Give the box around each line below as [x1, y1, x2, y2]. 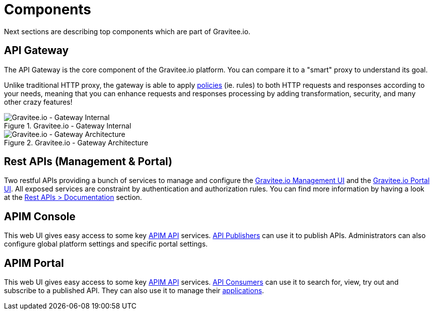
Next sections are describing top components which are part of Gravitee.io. [4, 27, 251, 36]
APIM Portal [4, 256, 64, 269]
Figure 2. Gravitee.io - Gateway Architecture [4, 138, 148, 147]
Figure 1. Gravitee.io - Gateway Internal [4, 121, 132, 130]
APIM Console [4, 210, 76, 223]
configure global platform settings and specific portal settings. [4, 240, 208, 249]
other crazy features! [4, 97, 72, 106]
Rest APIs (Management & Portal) [4, 155, 172, 168]
